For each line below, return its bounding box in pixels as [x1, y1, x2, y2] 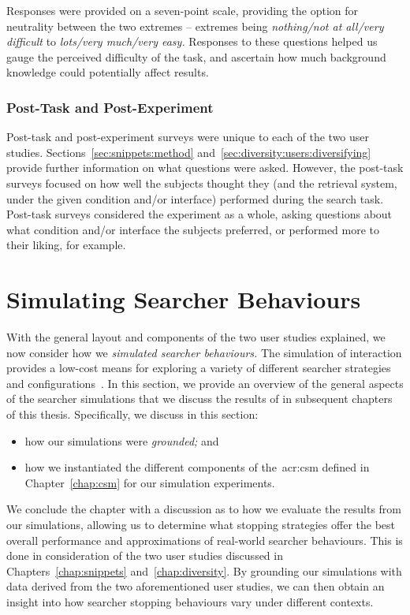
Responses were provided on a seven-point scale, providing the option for [6, 2, 359, 18]
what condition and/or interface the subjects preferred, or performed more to [6, 221, 380, 237]
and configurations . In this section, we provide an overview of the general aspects [6, 375, 404, 391]
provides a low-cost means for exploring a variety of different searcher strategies [6, 360, 391, 376]
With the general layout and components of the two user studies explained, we [6, 329, 386, 345]
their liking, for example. [6, 237, 126, 253]
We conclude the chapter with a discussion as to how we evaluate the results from [6, 501, 402, 517]
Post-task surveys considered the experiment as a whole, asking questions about [6, 206, 393, 222]
